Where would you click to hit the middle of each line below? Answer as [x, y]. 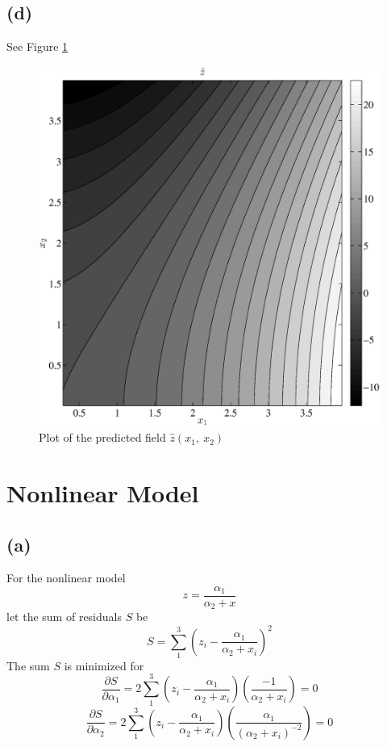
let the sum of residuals [64, 617]
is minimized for [104, 665]
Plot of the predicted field [102, 437]
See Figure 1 [37, 46]
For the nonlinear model [66, 578]
